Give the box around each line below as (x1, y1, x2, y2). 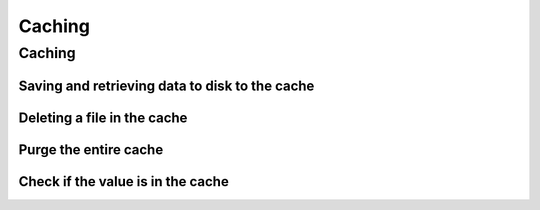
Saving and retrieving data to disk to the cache (18, 77, 315, 94)
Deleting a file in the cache (18, 109, 188, 126)
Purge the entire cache (18, 141, 164, 158)
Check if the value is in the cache (18, 173, 229, 190)
